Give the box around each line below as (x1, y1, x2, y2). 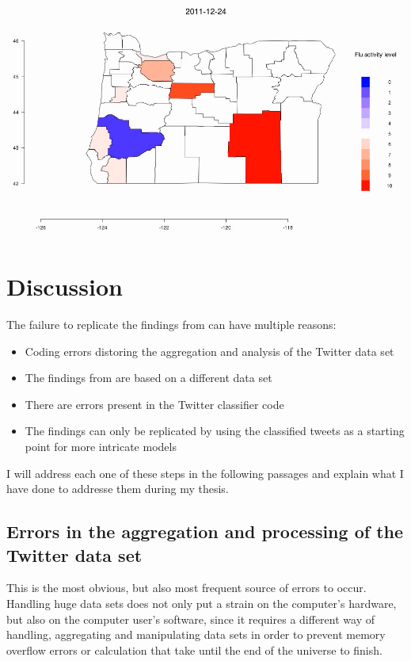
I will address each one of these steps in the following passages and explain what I (6, 464, 404, 481)
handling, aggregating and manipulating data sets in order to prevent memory (6, 626, 386, 643)
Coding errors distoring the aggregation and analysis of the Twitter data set (25, 342, 394, 359)
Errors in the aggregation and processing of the (6, 519, 404, 544)
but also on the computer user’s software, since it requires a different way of (6, 610, 375, 627)
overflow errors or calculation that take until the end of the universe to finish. (6, 641, 382, 658)
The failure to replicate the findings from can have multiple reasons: (6, 316, 337, 333)
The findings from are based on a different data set (25, 369, 272, 386)
